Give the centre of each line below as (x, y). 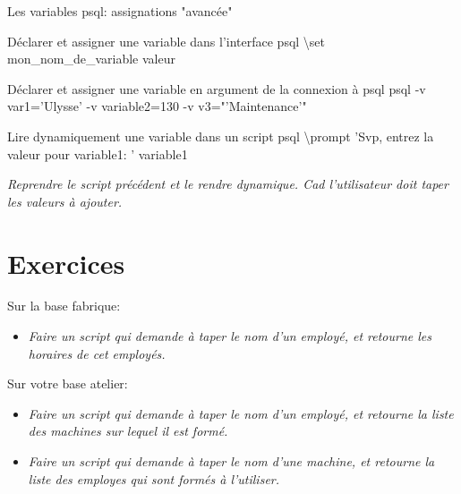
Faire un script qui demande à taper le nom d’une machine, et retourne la (231, 461)
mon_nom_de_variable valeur (91, 59)
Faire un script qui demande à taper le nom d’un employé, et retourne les (230, 336)
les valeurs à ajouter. (65, 201)
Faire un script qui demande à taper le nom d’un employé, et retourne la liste (241, 413)
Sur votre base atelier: (68, 383)
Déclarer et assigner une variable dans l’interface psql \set (166, 41)
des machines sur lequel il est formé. (128, 431)
